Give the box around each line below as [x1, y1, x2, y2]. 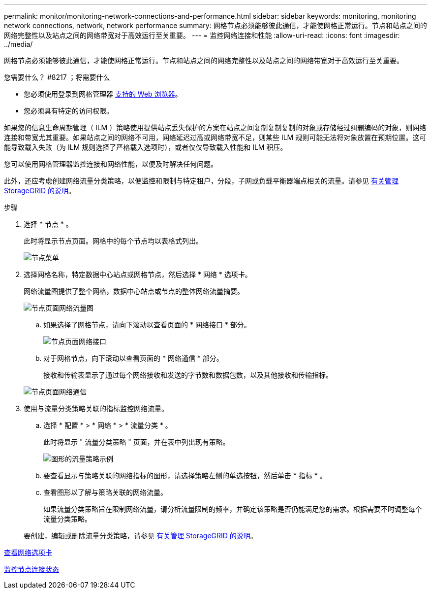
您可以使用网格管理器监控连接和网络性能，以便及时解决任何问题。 [4, 160, 217, 168]
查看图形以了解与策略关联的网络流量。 [43, 488, 167, 496]
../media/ [4, 40, 33, 48]
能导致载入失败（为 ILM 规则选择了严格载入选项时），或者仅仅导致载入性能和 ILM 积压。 [4, 143, 287, 151]
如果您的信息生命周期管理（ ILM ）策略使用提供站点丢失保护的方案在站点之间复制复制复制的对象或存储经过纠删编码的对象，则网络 [4, 123, 427, 132]
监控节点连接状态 [4, 565, 59, 573]
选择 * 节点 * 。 [24, 220, 73, 228]
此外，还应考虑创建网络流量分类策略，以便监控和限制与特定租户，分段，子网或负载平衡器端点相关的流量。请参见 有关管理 [4, 176, 399, 185]
